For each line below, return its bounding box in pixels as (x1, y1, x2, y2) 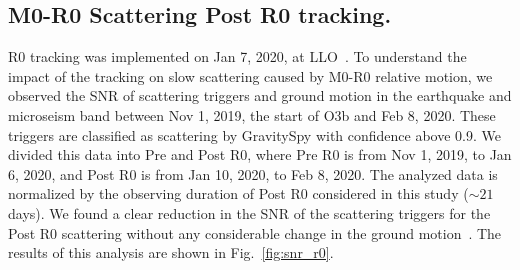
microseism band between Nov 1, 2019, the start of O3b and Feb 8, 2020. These (8, 104, 496, 125)
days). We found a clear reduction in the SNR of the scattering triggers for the (8, 202, 491, 223)
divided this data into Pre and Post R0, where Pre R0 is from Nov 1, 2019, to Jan (8, 144, 512, 165)
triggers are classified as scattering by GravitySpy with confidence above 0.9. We (8, 124, 501, 145)
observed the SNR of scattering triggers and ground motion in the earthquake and (8, 85, 512, 106)
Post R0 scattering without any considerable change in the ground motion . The (8, 222, 502, 243)
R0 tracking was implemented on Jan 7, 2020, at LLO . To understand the (8, 46, 467, 67)
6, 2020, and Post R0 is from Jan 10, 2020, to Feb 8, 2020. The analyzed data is (8, 163, 498, 184)
